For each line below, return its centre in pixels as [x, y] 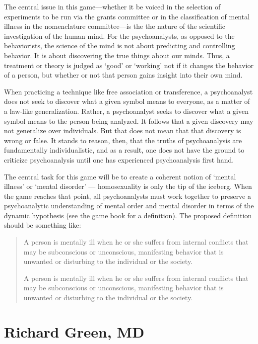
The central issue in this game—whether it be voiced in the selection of [112, 6]
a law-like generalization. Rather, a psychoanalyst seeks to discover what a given [126, 111]
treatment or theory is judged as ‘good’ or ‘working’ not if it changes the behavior [129, 65]
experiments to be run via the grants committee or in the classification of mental [127, 16]
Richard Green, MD [74, 331]
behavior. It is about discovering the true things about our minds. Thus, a [117, 55]
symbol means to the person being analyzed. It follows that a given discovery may [129, 121]
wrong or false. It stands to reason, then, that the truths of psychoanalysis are [123, 140]
